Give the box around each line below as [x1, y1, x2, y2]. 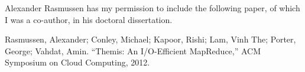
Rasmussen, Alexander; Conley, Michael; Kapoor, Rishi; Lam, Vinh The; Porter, [5, 33, 296, 45]
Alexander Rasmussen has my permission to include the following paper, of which [5, 2, 300, 14]
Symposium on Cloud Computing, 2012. [5, 56, 150, 68]
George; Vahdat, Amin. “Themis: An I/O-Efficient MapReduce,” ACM [5, 44, 261, 57]
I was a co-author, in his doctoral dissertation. [5, 13, 173, 25]
